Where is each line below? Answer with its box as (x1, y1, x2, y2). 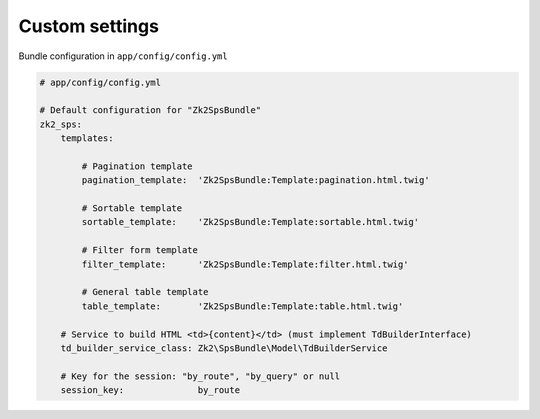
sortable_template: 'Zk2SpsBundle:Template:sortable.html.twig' (81, 216, 420, 228)
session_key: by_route (60, 385, 240, 396)
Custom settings (18, 15, 160, 37)
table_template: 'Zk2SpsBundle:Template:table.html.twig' (81, 300, 404, 312)
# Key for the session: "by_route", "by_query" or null (60, 370, 341, 382)
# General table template (81, 286, 209, 298)
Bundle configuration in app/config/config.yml (18, 50, 229, 62)
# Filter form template (81, 245, 199, 256)
